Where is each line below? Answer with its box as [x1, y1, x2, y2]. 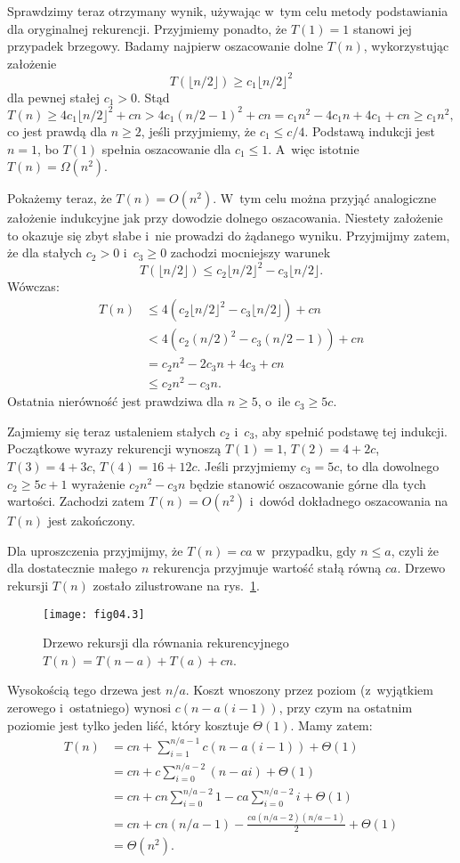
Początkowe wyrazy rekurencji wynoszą [7, 439, 222, 458]
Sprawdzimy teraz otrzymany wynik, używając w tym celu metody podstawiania [7, 2, 448, 20]
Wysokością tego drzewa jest [7, 680, 162, 699]
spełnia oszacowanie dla [101, 139, 231, 158]
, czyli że [391, 541, 439, 559]
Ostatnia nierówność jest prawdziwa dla [7, 392, 223, 411]
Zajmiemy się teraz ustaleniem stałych [7, 421, 216, 440]
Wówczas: [7, 277, 60, 296]
